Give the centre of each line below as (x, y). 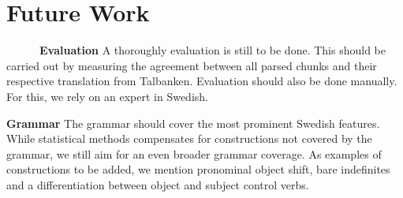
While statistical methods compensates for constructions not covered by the (189, 138)
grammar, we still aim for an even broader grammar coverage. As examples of (194, 153)
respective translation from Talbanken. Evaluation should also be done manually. (202, 81)
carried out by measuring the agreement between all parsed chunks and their (192, 65)
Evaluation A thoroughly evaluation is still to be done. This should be (213, 50)
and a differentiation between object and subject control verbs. (158, 184)
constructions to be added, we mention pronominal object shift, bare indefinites (198, 169)
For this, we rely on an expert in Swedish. (107, 96)
